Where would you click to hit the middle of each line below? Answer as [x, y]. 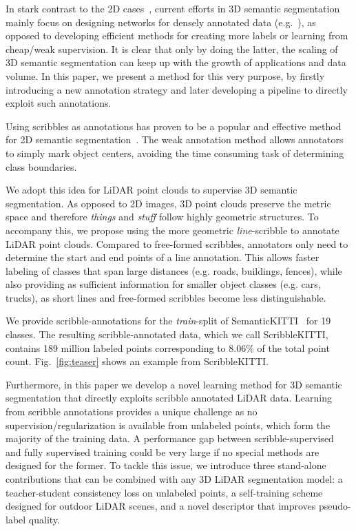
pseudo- [335, 506]
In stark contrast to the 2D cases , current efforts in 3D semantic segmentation [173, 8]
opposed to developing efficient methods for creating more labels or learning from [177, 35]
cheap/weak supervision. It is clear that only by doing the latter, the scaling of [172, 49]
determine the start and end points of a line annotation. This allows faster [163, 257]
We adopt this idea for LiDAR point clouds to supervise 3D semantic [151, 190]
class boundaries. [41, 166]
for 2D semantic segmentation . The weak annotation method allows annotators [175, 139]
